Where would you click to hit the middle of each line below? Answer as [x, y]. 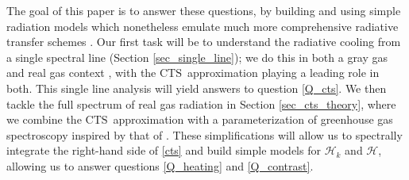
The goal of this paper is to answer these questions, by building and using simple [204, 10]
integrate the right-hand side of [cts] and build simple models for [164, 150]
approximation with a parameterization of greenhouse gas [253, 119]
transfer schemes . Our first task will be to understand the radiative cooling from [204, 42]
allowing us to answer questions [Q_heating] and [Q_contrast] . [160, 165]
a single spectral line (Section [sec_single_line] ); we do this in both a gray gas [197, 57]
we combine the [44, 119]
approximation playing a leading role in [284, 73]
